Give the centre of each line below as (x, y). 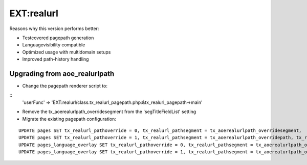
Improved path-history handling (56, 59)
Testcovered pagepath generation (58, 38)
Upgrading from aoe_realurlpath (62, 74)
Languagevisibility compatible (54, 45)
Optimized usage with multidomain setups (67, 52)
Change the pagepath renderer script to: (65, 86)
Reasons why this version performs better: (54, 29)
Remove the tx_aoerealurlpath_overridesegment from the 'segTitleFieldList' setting (109, 112)
